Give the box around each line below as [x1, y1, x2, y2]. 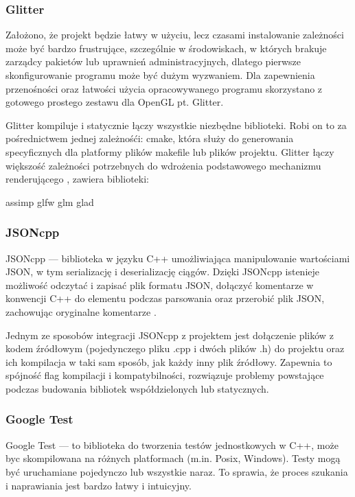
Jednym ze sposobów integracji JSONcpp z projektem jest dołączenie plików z [5, 327, 334, 342]
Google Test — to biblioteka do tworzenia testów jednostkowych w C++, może [5, 437, 339, 452]
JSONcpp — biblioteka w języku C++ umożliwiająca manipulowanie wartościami [5, 251, 350, 265]
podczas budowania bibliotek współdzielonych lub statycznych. [5, 381, 269, 395]
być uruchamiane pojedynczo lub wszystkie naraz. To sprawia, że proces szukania [5, 464, 348, 478]
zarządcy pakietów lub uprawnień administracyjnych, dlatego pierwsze [5, 54, 301, 69]
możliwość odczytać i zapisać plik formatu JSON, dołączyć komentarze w [5, 277, 314, 292]
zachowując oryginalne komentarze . [5, 304, 157, 319]
